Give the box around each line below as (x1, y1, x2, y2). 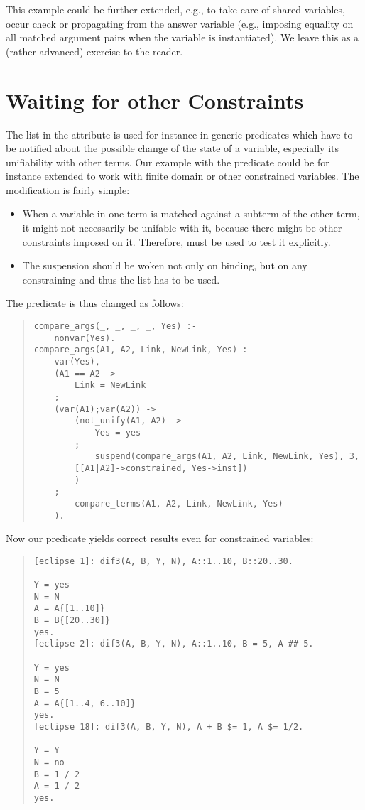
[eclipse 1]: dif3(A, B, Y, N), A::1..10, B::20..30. (33, 556, 293, 566)
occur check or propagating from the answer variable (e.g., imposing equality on (6, 16, 354, 31)
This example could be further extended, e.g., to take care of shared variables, (6, 2, 345, 16)
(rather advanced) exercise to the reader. (6, 43, 183, 58)
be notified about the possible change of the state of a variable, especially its (6, 141, 339, 156)
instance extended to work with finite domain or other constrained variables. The (6, 168, 359, 183)
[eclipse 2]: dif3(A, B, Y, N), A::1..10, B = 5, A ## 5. (33, 639, 314, 649)
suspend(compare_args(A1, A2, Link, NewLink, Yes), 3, (94, 451, 359, 462)
